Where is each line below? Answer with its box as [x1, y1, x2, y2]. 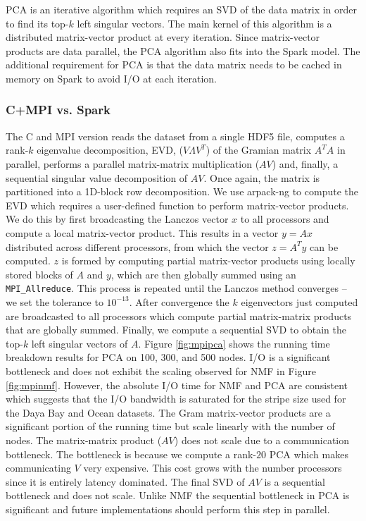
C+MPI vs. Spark [6, 101, 111, 118]
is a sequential [264, 474, 325, 489]
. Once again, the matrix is [203, 170, 320, 185]
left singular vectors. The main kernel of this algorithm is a [77, 16, 332, 30]
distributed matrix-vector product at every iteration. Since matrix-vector [6, 30, 320, 44]
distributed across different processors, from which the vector [6, 239, 269, 254]
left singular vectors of [31, 336, 128, 350]
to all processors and [240, 212, 329, 226]
